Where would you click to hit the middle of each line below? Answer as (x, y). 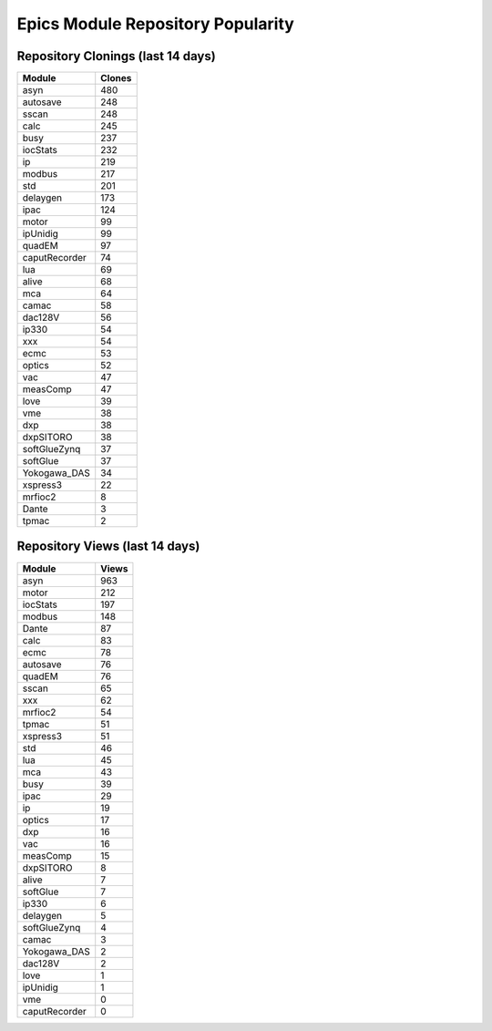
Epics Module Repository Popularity (156, 24)
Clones (116, 78)
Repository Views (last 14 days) (108, 546)
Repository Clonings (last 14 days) (116, 56)
